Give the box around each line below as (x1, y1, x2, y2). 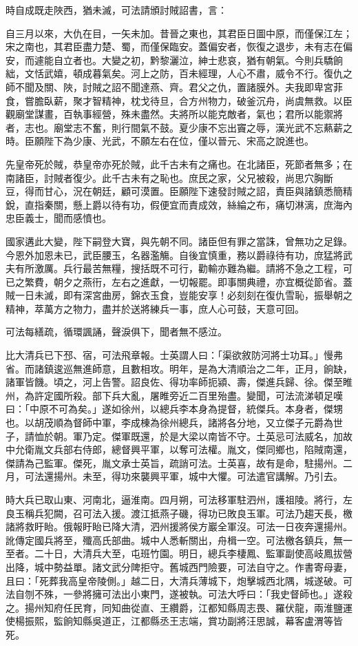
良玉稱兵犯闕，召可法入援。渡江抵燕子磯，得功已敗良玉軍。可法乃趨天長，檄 (6, 506, 352, 520)
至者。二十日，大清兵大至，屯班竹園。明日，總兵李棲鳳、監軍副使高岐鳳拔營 (6, 546, 352, 561)
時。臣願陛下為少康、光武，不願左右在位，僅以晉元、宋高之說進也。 (6, 134, 314, 148)
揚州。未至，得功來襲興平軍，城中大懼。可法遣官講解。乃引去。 (53, 469, 343, 483)
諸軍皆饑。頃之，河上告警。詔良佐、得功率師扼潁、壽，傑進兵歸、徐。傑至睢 (6, 375, 352, 389)
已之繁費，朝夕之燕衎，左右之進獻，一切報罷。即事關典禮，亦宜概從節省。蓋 (6, 274, 352, 289)
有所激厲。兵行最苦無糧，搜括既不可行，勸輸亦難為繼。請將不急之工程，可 (14, 261, 352, 275)
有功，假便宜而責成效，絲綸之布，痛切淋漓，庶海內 (120, 197, 352, 211)
